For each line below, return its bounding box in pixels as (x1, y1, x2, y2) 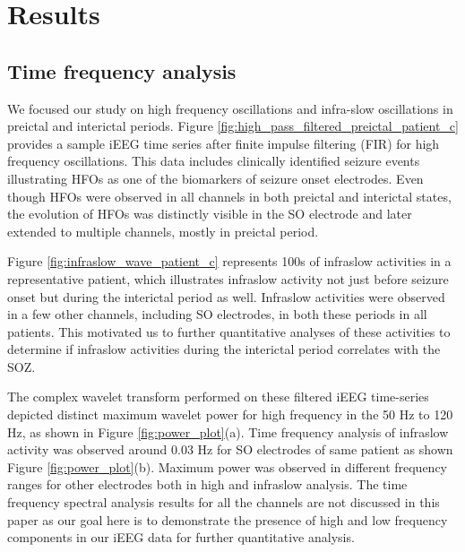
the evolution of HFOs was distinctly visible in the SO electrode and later (7, 204, 412, 223)
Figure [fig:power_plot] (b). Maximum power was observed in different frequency (7, 457, 448, 476)
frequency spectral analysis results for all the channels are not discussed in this (7, 493, 440, 512)
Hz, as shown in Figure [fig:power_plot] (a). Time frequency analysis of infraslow (7, 422, 449, 441)
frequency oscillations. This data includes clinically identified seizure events (7, 151, 420, 170)
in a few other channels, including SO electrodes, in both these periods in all (7, 305, 427, 323)
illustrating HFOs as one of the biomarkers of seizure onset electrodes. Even (7, 168, 424, 187)
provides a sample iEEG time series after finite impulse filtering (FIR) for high (7, 134, 440, 152)
